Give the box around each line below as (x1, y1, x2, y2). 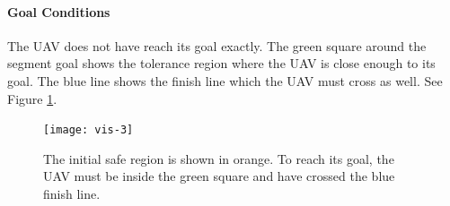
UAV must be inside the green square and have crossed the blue (43, 167, 395, 185)
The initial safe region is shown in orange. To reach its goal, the (43, 149, 394, 167)
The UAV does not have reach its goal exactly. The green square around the (7, 36, 427, 55)
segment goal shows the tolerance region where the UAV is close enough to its (7, 54, 436, 73)
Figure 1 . (7, 89, 57, 107)
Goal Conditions (7, 2, 110, 21)
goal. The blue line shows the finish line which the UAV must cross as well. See (7, 71, 443, 90)
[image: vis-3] (43, 124, 134, 137)
